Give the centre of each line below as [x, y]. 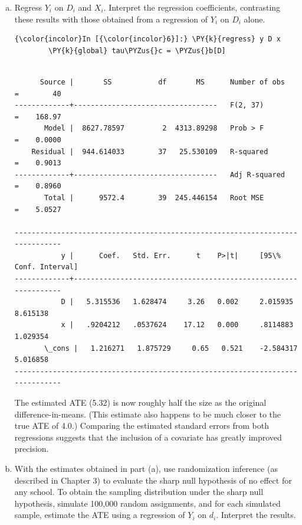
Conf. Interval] [46, 267]
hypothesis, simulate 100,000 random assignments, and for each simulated [147, 503]
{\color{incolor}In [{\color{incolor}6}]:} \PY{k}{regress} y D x [147, 39]
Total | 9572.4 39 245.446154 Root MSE [154, 198]
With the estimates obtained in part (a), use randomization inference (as [146, 468]
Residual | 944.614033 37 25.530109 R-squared [150, 151]
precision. [32, 449]
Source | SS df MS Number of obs [162, 82]
